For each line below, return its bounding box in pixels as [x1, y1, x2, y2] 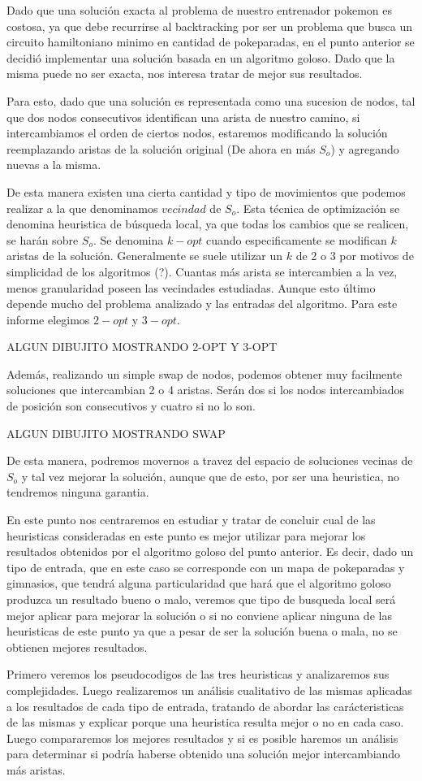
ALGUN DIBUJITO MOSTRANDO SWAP [6, 424, 226, 441]
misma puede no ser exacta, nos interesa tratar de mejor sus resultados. [6, 65, 363, 82]
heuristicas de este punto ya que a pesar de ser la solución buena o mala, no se [6, 623, 398, 640]
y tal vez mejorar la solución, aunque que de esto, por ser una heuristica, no [21, 467, 400, 484]
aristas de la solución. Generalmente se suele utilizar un [6, 247, 283, 264]
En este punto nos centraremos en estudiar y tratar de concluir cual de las [6, 511, 376, 528]
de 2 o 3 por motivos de [295, 247, 414, 264]
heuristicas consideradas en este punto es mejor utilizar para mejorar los [6, 527, 366, 544]
